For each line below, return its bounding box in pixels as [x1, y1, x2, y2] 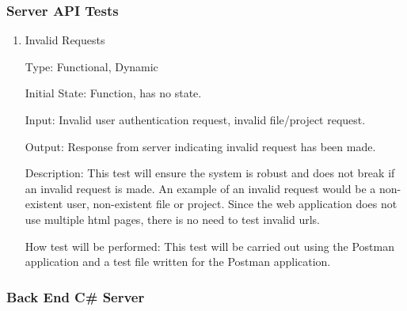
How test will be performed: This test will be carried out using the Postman [25, 237, 395, 254]
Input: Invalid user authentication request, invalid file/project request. [25, 112, 366, 127]
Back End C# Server [6, 286, 145, 306]
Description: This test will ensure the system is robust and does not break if [25, 165, 395, 181]
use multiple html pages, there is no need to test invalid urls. [25, 210, 321, 227]
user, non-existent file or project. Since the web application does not [66, 195, 397, 212]
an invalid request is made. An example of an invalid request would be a [25, 180, 376, 196]
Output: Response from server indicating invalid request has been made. [25, 138, 376, 154]
